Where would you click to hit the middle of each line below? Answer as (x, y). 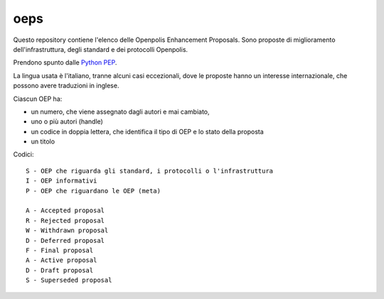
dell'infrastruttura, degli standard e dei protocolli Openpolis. (101, 49)
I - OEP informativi (62, 181)
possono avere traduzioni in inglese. (66, 86)
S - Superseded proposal (69, 280)
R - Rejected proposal (65, 221)
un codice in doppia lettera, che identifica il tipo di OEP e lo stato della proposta (148, 131)
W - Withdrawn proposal (67, 230)
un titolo (43, 141)
